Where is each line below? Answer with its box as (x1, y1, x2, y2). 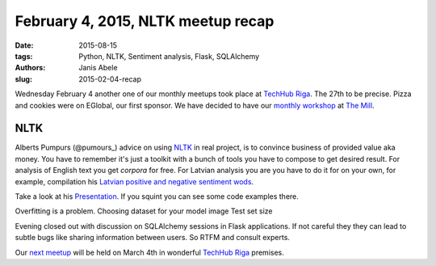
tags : (15, 51, 33, 61)
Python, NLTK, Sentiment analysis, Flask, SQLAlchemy (78, 51, 260, 61)
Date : (15, 40, 34, 50)
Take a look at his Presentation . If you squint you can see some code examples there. (15, 191, 299, 201)
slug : (15, 74, 32, 84)
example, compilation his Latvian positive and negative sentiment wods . (15, 176, 254, 186)
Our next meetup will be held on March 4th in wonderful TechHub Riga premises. (15, 247, 284, 257)
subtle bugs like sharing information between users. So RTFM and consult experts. (15, 233, 291, 243)
